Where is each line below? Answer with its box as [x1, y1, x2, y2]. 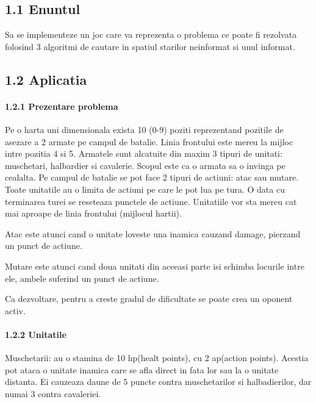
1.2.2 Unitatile [5, 328, 66, 340]
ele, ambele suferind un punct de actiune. [5, 271, 159, 284]
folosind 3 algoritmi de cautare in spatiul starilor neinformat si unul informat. [5, 40, 295, 52]
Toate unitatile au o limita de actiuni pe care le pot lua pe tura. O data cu [5, 182, 285, 195]
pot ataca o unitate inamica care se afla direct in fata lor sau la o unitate [5, 363, 279, 376]
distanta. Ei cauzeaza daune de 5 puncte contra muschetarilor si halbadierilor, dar [5, 375, 312, 388]
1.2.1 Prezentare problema [5, 99, 118, 112]
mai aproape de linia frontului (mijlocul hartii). [5, 207, 182, 220]
